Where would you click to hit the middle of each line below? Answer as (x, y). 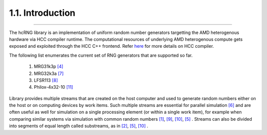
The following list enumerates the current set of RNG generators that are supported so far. (101, 55)
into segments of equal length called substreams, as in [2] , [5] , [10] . (79, 126)
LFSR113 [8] (46, 80)
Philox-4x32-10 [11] (54, 87)
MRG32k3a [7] (49, 73)
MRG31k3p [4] (49, 67)
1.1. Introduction (42, 13)
